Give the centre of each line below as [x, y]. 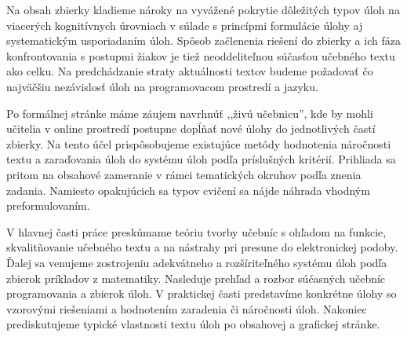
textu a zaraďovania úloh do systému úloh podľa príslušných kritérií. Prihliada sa [201, 159]
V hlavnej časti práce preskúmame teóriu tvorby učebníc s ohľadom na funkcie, [196, 231]
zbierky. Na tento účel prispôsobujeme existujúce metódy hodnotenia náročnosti [199, 143]
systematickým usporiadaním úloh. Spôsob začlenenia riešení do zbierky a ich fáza [203, 40]
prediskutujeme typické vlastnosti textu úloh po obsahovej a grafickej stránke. [193, 324]
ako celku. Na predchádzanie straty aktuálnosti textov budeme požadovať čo [190, 71]
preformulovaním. [48, 205]
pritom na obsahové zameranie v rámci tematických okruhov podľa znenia [184, 174]
